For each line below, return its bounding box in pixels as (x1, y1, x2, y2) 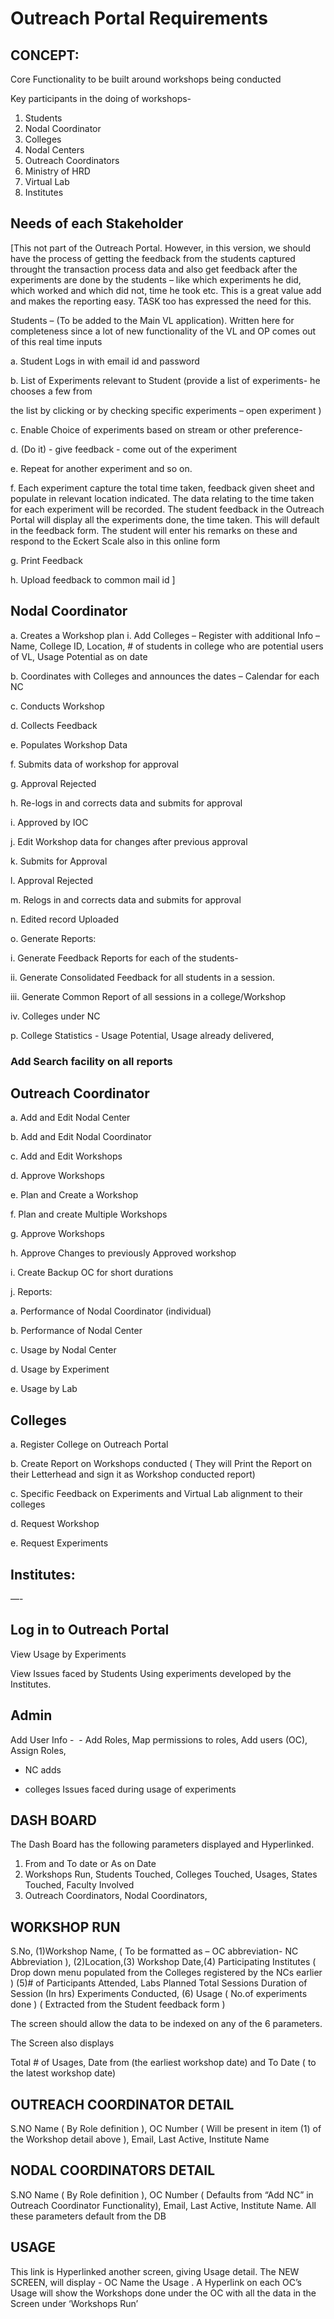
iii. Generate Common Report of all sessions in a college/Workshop (10, 990, 287, 1002)
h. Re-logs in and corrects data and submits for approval (10, 797, 243, 809)
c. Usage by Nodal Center (10, 1344, 117, 1356)
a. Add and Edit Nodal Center (10, 1112, 131, 1124)
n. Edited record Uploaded (10, 913, 119, 925)
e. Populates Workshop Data (10, 738, 128, 751)
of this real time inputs (10, 335, 103, 347)
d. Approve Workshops (10, 1170, 105, 1182)
